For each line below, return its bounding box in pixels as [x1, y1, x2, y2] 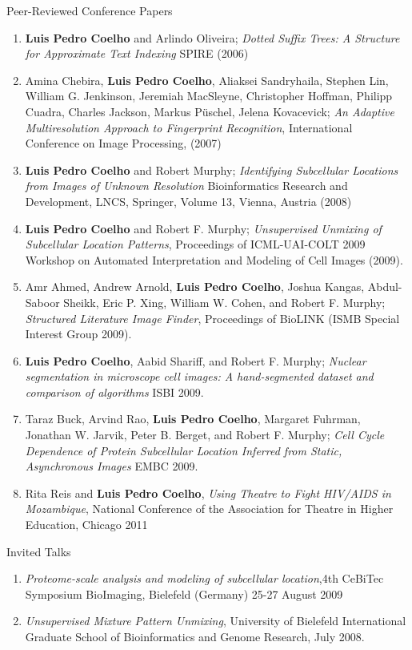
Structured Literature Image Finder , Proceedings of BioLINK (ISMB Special [25, 309, 400, 326]
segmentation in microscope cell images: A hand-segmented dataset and [25, 368, 374, 385]
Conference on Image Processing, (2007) [25, 135, 222, 151]
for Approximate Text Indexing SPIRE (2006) [25, 45, 249, 62]
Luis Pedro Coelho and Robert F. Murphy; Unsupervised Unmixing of [25, 220, 382, 236]
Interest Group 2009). [25, 325, 132, 342]
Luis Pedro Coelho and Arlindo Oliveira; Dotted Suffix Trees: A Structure [25, 29, 400, 46]
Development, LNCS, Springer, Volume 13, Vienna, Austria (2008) [25, 192, 352, 209]
